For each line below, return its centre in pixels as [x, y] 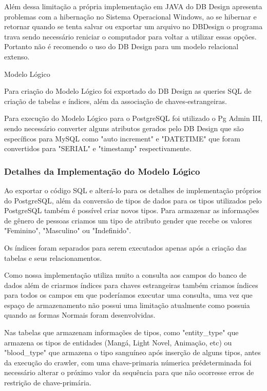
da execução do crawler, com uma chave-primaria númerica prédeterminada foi [128, 362]
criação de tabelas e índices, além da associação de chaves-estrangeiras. [116, 101]
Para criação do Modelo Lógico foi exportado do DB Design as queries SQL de [128, 91]
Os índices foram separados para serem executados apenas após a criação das [126, 247]
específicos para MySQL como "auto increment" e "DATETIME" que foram [122, 138]
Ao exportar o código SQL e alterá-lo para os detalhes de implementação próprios [133, 190]
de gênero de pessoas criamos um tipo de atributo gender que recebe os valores [128, 220]
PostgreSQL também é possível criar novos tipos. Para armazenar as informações [132, 210]
